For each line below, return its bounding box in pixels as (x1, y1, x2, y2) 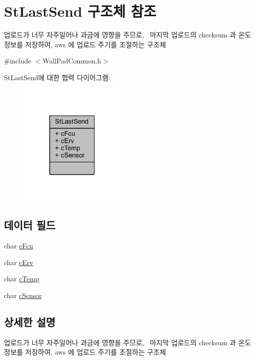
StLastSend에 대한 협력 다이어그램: (4, 72, 111, 82)
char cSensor (4, 290, 42, 300)
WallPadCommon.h (42, 56, 101, 66)
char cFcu (4, 240, 33, 251)
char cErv (4, 257, 33, 267)
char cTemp (4, 273, 39, 284)
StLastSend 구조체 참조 (4, 1, 157, 21)
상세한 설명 (4, 314, 56, 330)
